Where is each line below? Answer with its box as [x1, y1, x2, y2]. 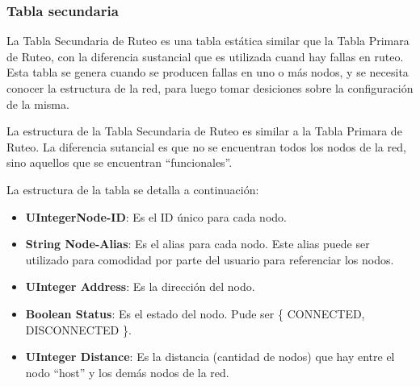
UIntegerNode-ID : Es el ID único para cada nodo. [25, 208, 287, 225]
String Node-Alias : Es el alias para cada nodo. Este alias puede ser [25, 235, 370, 252]
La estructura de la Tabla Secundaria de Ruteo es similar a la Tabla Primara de [6, 122, 402, 139]
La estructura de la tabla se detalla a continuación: [6, 181, 259, 197]
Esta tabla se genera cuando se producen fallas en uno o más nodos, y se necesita [6, 64, 409, 81]
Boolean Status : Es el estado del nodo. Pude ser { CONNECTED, [25, 305, 365, 322]
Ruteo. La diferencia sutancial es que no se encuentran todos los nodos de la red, [6, 138, 406, 155]
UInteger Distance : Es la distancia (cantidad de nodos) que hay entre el [25, 348, 395, 365]
